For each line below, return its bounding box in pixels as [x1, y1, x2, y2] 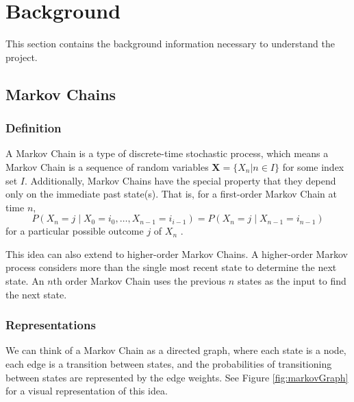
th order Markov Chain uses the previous [53, 274, 226, 288]
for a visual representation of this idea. [5, 383, 168, 398]
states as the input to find [237, 274, 346, 288]
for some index [282, 159, 344, 174]
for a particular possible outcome [5, 224, 144, 238]
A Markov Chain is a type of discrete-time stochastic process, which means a [5, 146, 329, 161]
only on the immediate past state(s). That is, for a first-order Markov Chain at [5, 187, 337, 201]
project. [5, 49, 38, 64]
